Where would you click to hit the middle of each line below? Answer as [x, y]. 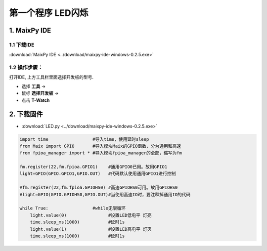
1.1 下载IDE [22, 44]
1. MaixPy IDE [30, 30]
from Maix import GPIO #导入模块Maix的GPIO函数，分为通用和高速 [100, 146]
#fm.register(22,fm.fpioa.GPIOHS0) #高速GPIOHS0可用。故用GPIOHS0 [99, 188]
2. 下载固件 [26, 114]
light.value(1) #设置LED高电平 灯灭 [91, 229]
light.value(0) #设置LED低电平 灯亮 [91, 215]
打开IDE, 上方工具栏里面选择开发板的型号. [51, 77]
